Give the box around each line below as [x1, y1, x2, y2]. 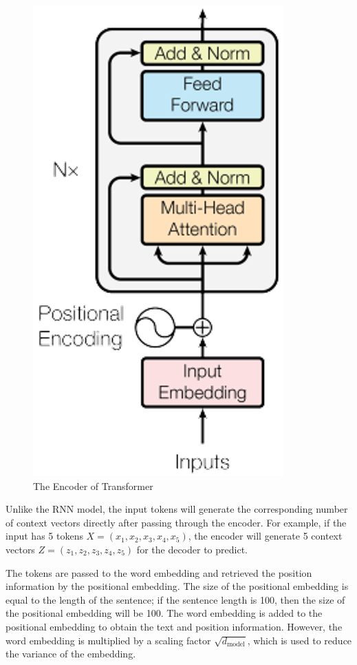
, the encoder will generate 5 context [188, 529, 343, 543]
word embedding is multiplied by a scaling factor [6, 633, 211, 647]
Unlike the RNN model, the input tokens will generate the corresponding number [6, 502, 348, 516]
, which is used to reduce [247, 633, 352, 647]
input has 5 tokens [6, 529, 83, 543]
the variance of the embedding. [6, 646, 136, 661]
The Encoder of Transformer [33, 478, 153, 493]
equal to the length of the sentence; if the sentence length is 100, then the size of [6, 592, 345, 606]
